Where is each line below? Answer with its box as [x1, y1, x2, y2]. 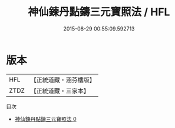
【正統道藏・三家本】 [30, 86, 90, 95]
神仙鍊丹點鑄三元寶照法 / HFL [28, 5, 170, 19]
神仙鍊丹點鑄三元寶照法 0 [14, 115, 77, 122]
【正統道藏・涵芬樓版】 [30, 76, 96, 84]
